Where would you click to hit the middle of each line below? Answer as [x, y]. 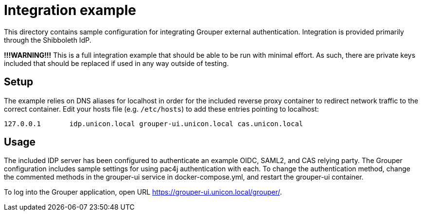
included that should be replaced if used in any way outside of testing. [116, 63]
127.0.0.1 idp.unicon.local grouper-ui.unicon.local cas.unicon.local [154, 124]
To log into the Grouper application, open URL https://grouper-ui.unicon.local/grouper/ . [143, 192]
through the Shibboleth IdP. [48, 40]
